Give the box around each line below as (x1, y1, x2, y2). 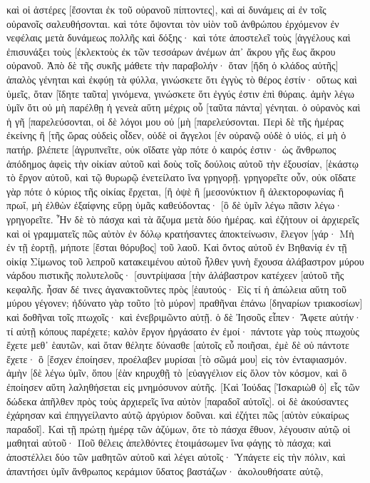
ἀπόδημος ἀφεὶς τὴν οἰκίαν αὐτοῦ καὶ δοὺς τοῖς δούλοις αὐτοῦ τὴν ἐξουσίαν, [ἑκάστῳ (6, 156, 359, 171)
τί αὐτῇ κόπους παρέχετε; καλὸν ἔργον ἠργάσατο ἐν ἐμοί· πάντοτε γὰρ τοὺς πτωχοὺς (6, 323, 359, 338)
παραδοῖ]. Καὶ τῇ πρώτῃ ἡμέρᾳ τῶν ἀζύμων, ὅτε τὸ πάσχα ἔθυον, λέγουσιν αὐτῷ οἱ (6, 421, 351, 436)
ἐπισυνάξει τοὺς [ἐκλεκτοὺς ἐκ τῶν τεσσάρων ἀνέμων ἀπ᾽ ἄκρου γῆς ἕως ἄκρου (6, 44, 336, 59)
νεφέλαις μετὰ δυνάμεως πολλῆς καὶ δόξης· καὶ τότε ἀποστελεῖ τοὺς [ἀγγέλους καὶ (6, 30, 351, 45)
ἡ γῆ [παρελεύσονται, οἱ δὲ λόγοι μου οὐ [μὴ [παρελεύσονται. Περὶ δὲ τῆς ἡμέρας (6, 113, 344, 128)
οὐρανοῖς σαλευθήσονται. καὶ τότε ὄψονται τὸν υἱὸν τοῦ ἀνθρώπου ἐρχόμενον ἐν (6, 16, 339, 31)
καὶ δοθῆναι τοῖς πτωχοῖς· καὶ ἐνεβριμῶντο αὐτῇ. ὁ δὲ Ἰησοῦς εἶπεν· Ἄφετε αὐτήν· (6, 310, 361, 325)
